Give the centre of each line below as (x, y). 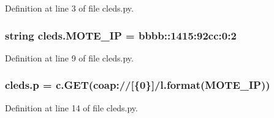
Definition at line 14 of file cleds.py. (71, 107)
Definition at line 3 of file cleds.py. (69, 8)
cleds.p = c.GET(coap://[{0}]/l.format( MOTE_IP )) (138, 85)
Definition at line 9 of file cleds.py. (69, 57)
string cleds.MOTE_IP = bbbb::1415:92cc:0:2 (121, 35)
